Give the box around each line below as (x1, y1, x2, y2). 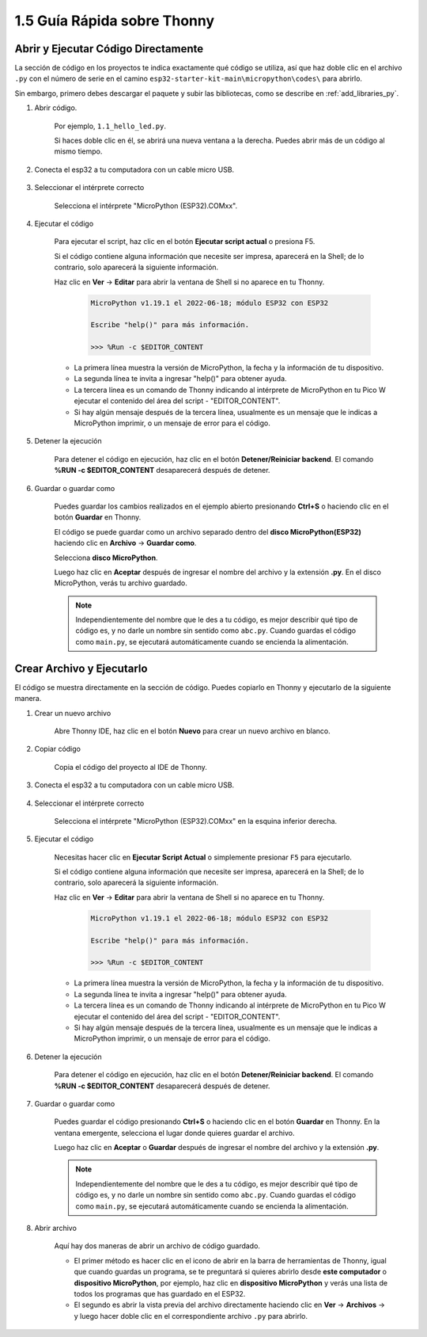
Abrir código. (34, 103, 77, 112)
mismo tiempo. (54, 147, 103, 156)
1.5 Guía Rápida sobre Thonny (14, 12, 215, 29)
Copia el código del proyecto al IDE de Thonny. (54, 762, 207, 771)
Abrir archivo (34, 1224, 77, 1233)
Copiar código (34, 745, 81, 754)
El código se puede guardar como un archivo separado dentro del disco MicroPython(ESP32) (54, 527, 361, 536)
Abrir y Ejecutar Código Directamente (14, 42, 204, 55)
